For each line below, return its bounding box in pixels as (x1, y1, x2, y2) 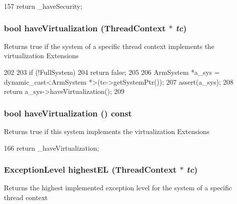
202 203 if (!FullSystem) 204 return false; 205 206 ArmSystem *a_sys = (4, 67, 220, 77)
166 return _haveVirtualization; (4, 142, 99, 153)
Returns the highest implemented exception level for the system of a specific (4, 182, 232, 193)
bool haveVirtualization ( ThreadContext (4, 22, 166, 34)
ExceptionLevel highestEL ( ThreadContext (4, 163, 177, 176)
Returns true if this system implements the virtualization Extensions (4, 126, 210, 136)
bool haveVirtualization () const (4, 107, 132, 119)
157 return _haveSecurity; (4, 1, 83, 11)
